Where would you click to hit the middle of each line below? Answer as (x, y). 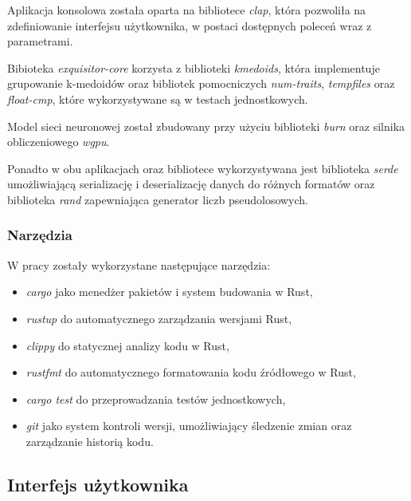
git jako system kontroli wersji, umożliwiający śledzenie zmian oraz (189, 426)
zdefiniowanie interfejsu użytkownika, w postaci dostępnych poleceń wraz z (190, 25)
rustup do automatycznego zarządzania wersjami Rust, (159, 318)
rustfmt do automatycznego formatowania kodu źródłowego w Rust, (191, 372)
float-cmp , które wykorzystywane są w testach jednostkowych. (158, 99)
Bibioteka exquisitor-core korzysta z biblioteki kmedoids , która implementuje (194, 67)
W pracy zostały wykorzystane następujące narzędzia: (139, 264)
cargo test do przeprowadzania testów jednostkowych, (156, 398)
